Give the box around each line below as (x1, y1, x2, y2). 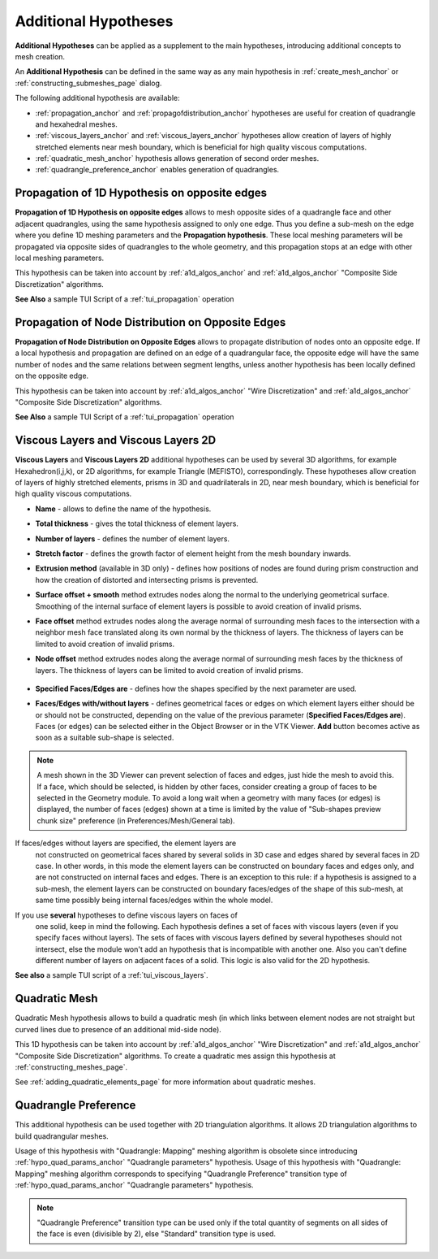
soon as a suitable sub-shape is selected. (35, 732, 174, 743)
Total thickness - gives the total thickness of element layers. (35, 519, 239, 528)
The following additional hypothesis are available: (15, 93, 180, 103)
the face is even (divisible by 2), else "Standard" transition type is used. (36, 1229, 276, 1239)
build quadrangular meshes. (15, 1131, 109, 1141)
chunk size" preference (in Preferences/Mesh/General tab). (36, 815, 235, 825)
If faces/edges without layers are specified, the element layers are (15, 838, 237, 849)
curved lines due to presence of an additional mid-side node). (15, 1024, 222, 1034)
